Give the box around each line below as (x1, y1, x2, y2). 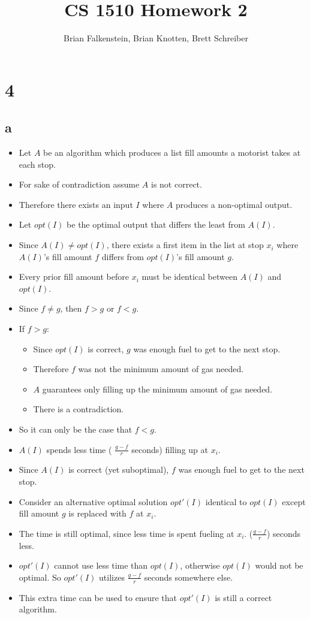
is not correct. (151, 178, 202, 191)
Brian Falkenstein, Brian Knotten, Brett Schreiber (64, 32, 248, 44)
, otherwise (180, 559, 220, 572)
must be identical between (142, 270, 237, 283)
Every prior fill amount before (19, 270, 129, 283)
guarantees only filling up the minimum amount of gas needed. (42, 382, 273, 395)
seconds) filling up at (131, 443, 208, 455)
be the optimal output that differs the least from (67, 218, 245, 231)
